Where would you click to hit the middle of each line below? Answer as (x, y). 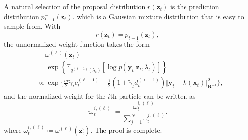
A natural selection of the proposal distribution (75, 6)
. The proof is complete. (126, 130)
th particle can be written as (153, 96)
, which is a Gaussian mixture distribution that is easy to (158, 16)
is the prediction (195, 6)
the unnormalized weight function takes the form (77, 44)
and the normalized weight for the (55, 96)
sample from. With (32, 26)
